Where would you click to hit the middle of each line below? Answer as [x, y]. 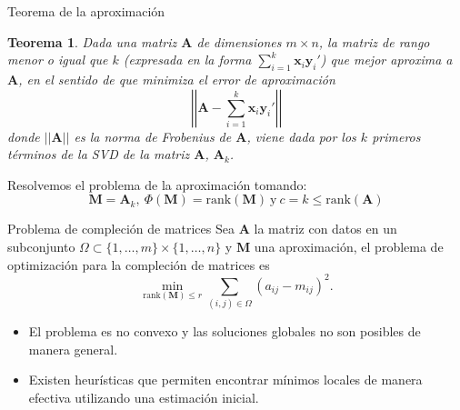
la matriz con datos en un [325, 229]
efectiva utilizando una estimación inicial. [144, 397]
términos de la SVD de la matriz [99, 154]
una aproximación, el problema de [349, 246]
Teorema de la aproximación [86, 11]
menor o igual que [58, 60]
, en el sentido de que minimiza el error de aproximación [177, 79]
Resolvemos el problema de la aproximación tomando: [157, 184]
